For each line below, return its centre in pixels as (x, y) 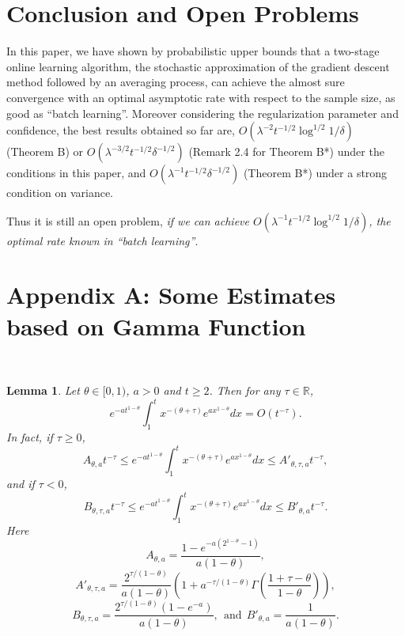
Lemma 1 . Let (43, 390)
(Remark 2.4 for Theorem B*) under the (286, 151)
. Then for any (245, 390)
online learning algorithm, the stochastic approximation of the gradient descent (198, 66)
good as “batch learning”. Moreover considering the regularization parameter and (202, 113)
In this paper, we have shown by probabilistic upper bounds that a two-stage (193, 51)
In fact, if (30, 437)
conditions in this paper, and (76, 173)
